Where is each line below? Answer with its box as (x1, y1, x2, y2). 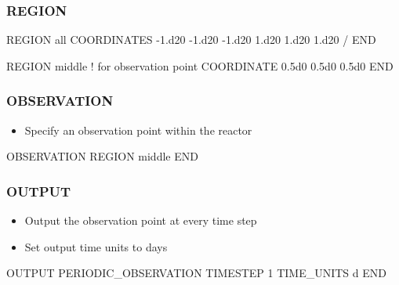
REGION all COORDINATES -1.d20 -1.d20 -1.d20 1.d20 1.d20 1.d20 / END (6, 31, 376, 48)
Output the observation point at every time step (24, 212, 257, 229)
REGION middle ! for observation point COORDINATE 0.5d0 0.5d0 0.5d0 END (6, 57, 394, 74)
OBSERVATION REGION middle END (6, 148, 198, 164)
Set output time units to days (24, 238, 168, 254)
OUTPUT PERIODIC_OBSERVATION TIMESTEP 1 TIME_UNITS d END (6, 265, 386, 281)
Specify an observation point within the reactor (24, 121, 252, 138)
